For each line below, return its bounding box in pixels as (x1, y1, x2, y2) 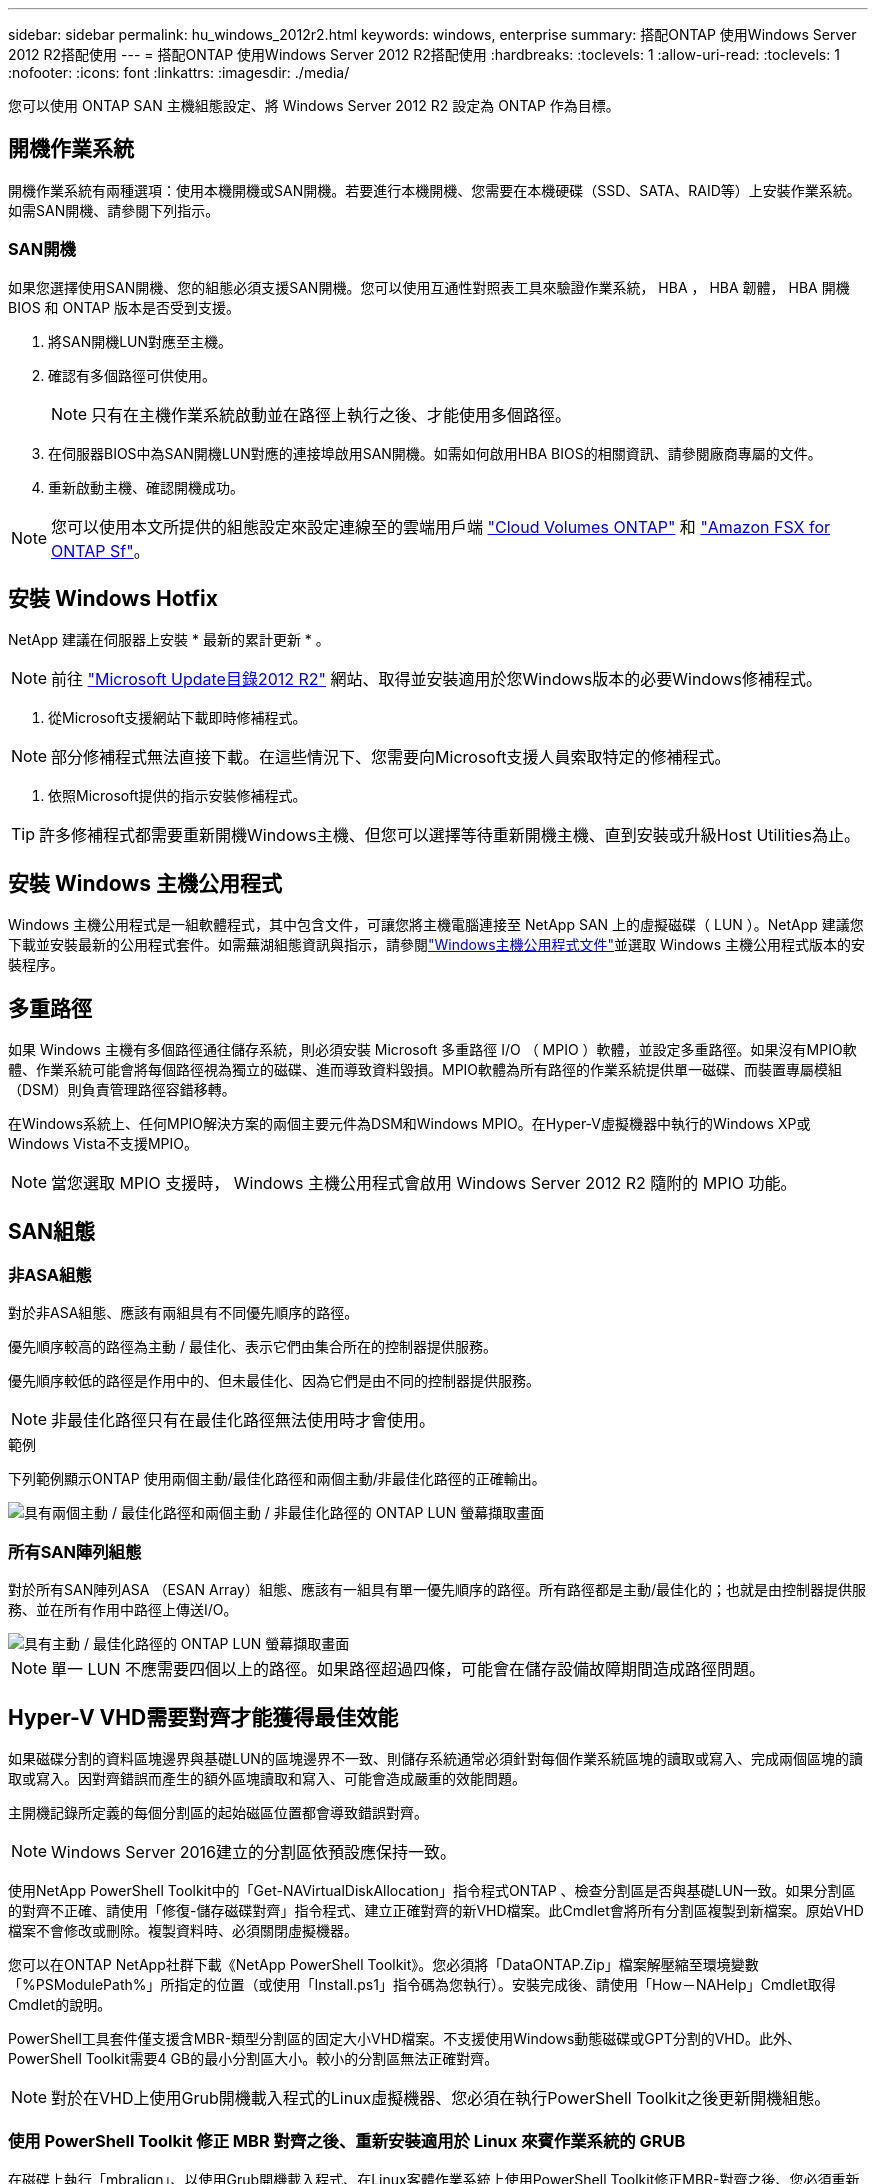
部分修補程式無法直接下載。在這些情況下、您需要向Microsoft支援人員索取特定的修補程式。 (51, 747, 731, 768)
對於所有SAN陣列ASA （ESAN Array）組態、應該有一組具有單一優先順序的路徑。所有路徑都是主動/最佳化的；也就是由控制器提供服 (8, 1581, 866, 1599)
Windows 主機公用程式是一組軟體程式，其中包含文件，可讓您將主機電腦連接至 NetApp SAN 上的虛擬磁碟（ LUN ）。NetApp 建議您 (8, 916, 864, 934)
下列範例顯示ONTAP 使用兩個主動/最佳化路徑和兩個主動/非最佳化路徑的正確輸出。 (8, 1470, 546, 1488)
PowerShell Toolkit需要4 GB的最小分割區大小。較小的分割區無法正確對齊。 (8, 2049, 499, 2067)
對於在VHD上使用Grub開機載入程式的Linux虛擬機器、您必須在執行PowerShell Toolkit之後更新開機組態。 (51, 2087, 831, 2108)
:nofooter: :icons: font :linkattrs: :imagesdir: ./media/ (8, 64, 350, 81)
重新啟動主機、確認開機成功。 (48, 478, 244, 496)
